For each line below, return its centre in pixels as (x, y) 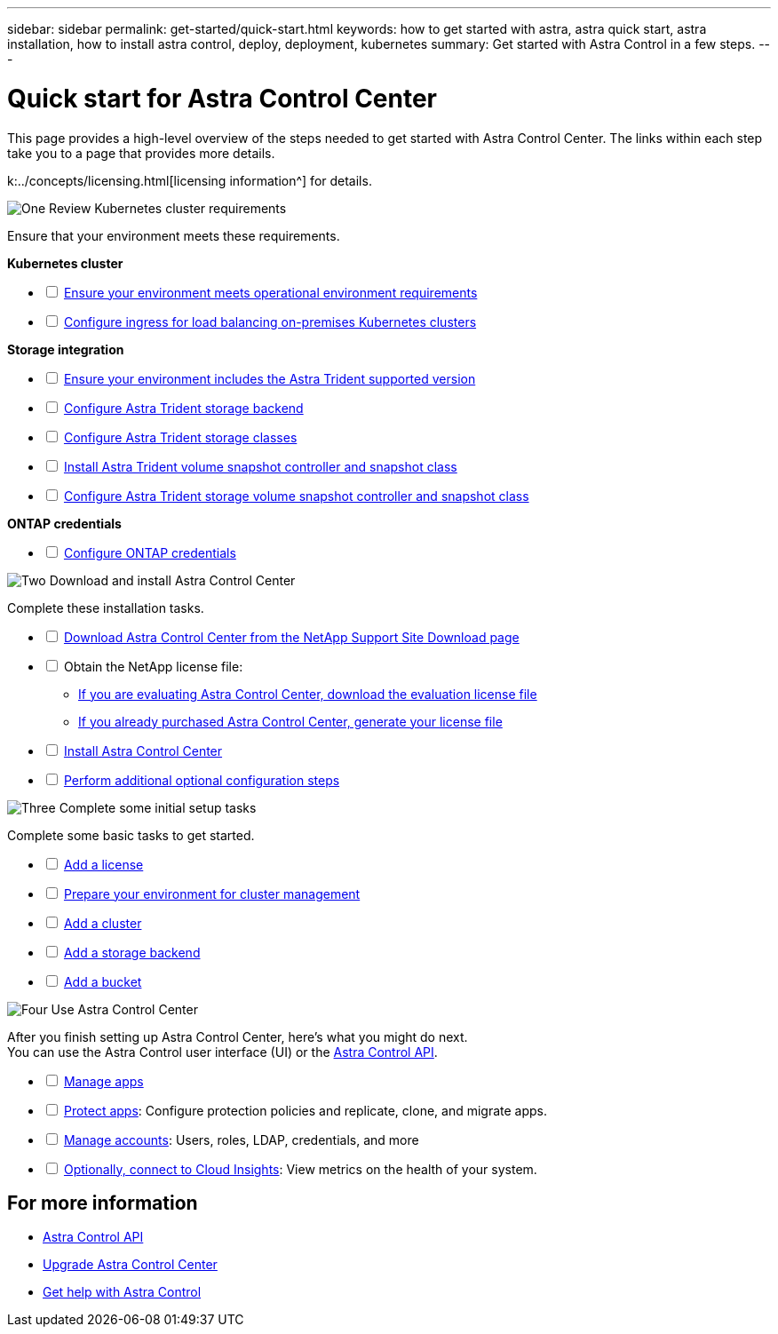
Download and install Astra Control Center (172, 580)
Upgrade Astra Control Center (130, 1265)
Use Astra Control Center (124, 1009)
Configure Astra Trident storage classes (180, 437)
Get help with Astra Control (122, 1292)
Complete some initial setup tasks (158, 807)
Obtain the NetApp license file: (153, 666)
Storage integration (66, 349)
